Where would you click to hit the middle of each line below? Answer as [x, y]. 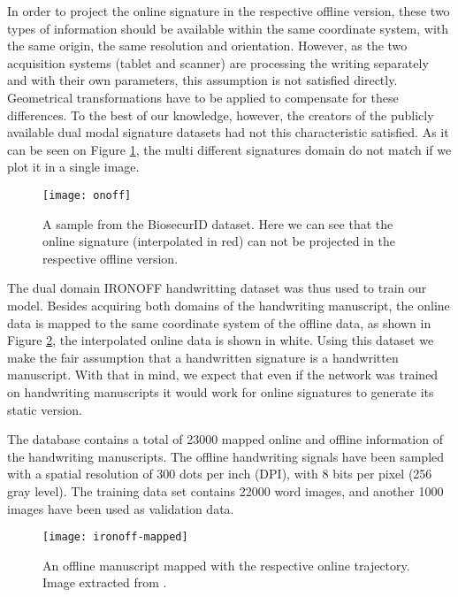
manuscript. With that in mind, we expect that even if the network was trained [223, 375]
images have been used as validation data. [121, 508]
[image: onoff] [87, 195]
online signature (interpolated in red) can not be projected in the [219, 241]
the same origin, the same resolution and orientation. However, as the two [207, 46]
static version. [45, 409]
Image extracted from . [105, 582]
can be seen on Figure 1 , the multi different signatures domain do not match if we [229, 149]
